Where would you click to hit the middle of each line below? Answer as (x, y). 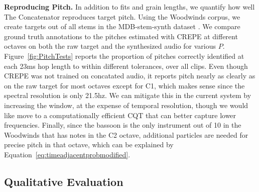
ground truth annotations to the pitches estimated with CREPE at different (121, 36)
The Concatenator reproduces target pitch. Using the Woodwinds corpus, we (122, 16)
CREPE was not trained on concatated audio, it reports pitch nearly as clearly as (130, 76)
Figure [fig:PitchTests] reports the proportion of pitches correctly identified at (124, 56)
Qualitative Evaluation (64, 181)
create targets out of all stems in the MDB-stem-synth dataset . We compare (122, 26)
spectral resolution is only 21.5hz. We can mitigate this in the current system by (128, 95)
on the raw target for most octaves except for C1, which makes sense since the (124, 85)
